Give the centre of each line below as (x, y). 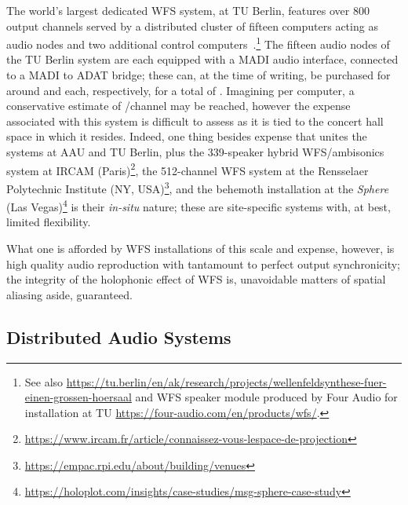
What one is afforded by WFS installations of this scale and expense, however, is (200, 248)
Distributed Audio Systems (119, 337)
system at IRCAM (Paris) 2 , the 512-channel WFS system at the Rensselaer (188, 169)
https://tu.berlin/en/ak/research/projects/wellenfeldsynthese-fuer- (226, 381)
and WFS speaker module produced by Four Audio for (266, 397)
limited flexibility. (49, 222)
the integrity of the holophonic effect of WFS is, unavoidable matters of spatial (196, 279)
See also (44, 381)
